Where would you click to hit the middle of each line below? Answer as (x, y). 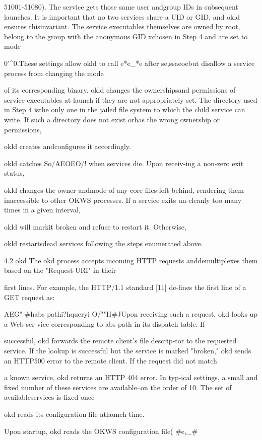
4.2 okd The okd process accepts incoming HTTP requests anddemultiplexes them (131, 260)
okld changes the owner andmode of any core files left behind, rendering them (124, 190)
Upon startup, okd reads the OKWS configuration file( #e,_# (101, 431)
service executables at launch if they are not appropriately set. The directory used (131, 99)
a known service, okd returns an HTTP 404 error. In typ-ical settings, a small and (131, 377)
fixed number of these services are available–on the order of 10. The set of (118, 387)
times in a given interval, (42, 210)
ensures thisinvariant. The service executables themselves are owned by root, (122, 26)
